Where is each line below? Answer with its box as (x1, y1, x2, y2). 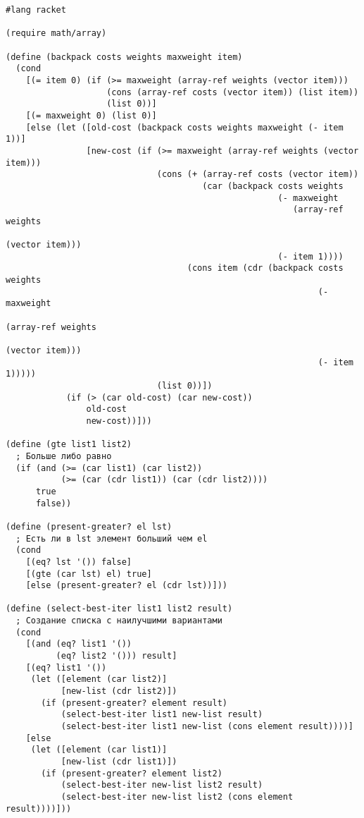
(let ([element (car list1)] (30, 745, 168, 755)
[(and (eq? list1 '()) (25, 639, 132, 649)
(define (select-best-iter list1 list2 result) (6, 604, 233, 614)
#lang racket (6, 5, 66, 15)
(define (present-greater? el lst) (6, 521, 172, 532)
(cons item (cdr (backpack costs (187, 263, 344, 274)
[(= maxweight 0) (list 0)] (25, 110, 157, 121)
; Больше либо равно (15, 451, 112, 461)
